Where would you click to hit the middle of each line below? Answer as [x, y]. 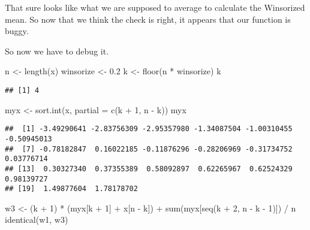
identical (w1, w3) [37, 220]
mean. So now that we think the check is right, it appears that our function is [148, 19]
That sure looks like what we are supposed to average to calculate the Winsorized [155, 7]
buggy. [17, 31]
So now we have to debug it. [57, 51]
